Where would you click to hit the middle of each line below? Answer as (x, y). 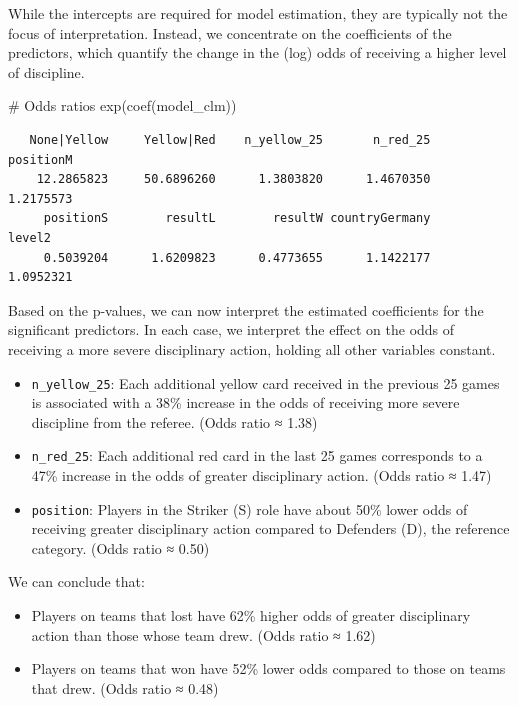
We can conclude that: (76, 581)
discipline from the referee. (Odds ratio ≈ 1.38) (174, 421)
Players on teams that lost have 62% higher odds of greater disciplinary (251, 615)
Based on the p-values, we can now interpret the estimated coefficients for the (246, 309)
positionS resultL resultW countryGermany (237, 218)
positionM (40, 159)
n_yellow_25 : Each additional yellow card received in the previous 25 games (265, 382)
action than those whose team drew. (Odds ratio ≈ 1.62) (203, 634)
